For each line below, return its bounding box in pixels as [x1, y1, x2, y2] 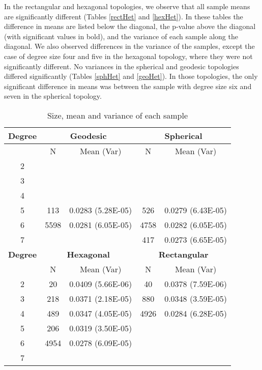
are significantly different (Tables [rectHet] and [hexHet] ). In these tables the [4, 11, 243, 21]
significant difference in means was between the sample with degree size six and [4, 80, 252, 91]
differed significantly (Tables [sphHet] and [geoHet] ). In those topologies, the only [4, 71, 258, 81]
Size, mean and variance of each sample [47, 109, 188, 121]
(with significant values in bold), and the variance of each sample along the [4, 31, 238, 41]
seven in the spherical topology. [4, 91, 102, 101]
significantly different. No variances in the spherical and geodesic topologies [4, 61, 239, 71]
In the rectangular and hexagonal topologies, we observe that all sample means [4, 1, 250, 11]
